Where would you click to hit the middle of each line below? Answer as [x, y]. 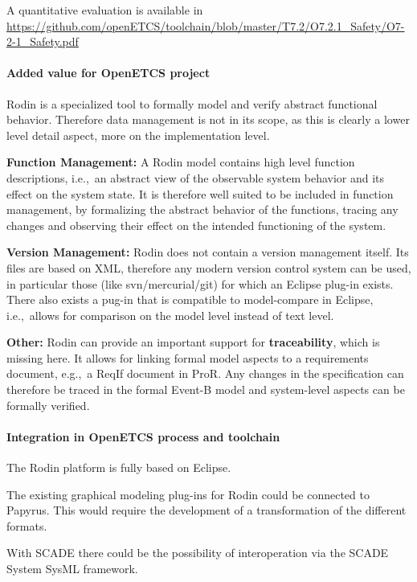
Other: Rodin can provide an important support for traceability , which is [193, 342]
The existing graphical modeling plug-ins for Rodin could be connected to [188, 494]
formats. [27, 525]
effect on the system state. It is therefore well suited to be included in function [200, 193]
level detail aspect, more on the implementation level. [138, 135]
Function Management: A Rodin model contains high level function [181, 162]
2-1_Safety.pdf [43, 41]
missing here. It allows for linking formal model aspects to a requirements [188, 357]
